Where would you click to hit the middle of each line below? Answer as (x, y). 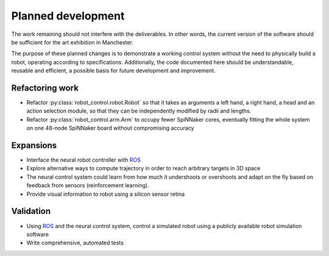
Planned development (68, 16)
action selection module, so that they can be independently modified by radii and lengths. (139, 111)
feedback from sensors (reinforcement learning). (88, 185)
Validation (31, 211)
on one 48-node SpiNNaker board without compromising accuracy (110, 128)
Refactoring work (45, 88)
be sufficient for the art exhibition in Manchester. (73, 42)
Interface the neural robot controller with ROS (84, 160)
